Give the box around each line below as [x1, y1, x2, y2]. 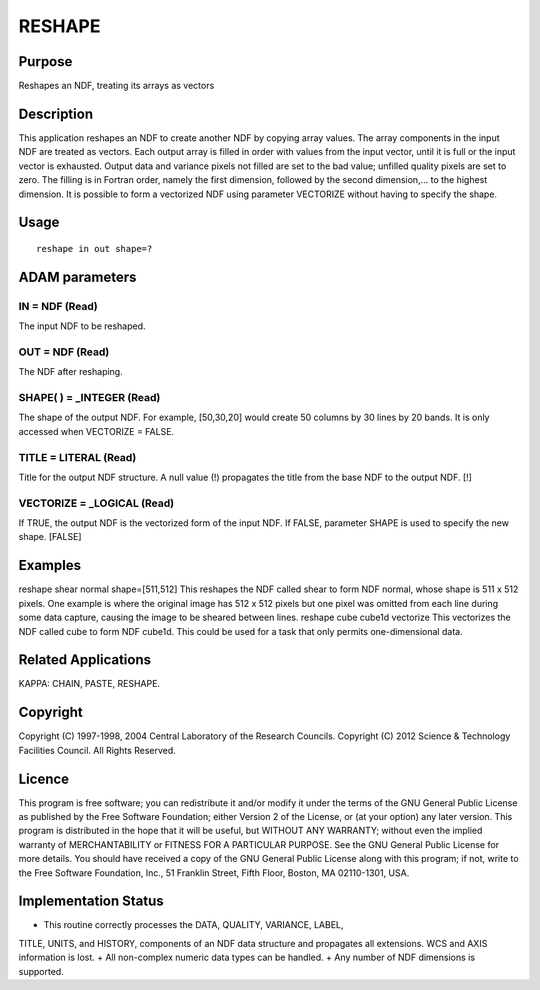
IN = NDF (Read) [18, 299, 99, 313]
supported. [18, 965, 64, 977]
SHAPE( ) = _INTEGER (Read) [18, 391, 161, 404]
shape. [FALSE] [18, 531, 82, 543]
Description [18, 105, 94, 122]
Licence [18, 770, 70, 787]
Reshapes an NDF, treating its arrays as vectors [18, 80, 215, 92]
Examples [18, 557, 82, 574]
